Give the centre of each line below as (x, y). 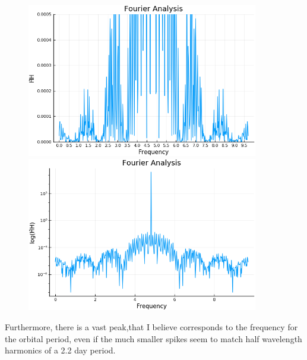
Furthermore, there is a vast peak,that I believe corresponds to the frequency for (151, 326)
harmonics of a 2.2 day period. (60, 350)
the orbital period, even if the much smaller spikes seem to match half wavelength (153, 338)
